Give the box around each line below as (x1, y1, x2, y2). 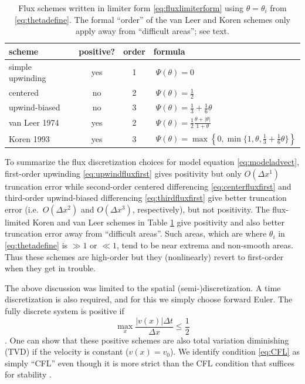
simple (9, 60, 32, 72)
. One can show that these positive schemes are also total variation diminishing (5, 334, 289, 346)
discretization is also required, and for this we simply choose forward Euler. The (5, 293, 293, 305)
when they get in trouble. (5, 262, 96, 274)
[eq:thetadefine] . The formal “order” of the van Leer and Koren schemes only (15, 13, 290, 25)
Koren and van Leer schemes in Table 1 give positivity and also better (32, 215, 284, 228)
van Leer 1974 (9, 116, 59, 129)
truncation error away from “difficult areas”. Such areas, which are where (5, 227, 267, 240)
